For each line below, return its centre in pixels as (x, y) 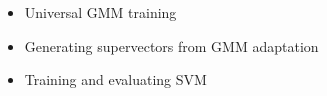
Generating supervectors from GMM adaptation (171, 45)
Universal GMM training (100, 12)
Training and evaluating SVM (115, 79)
